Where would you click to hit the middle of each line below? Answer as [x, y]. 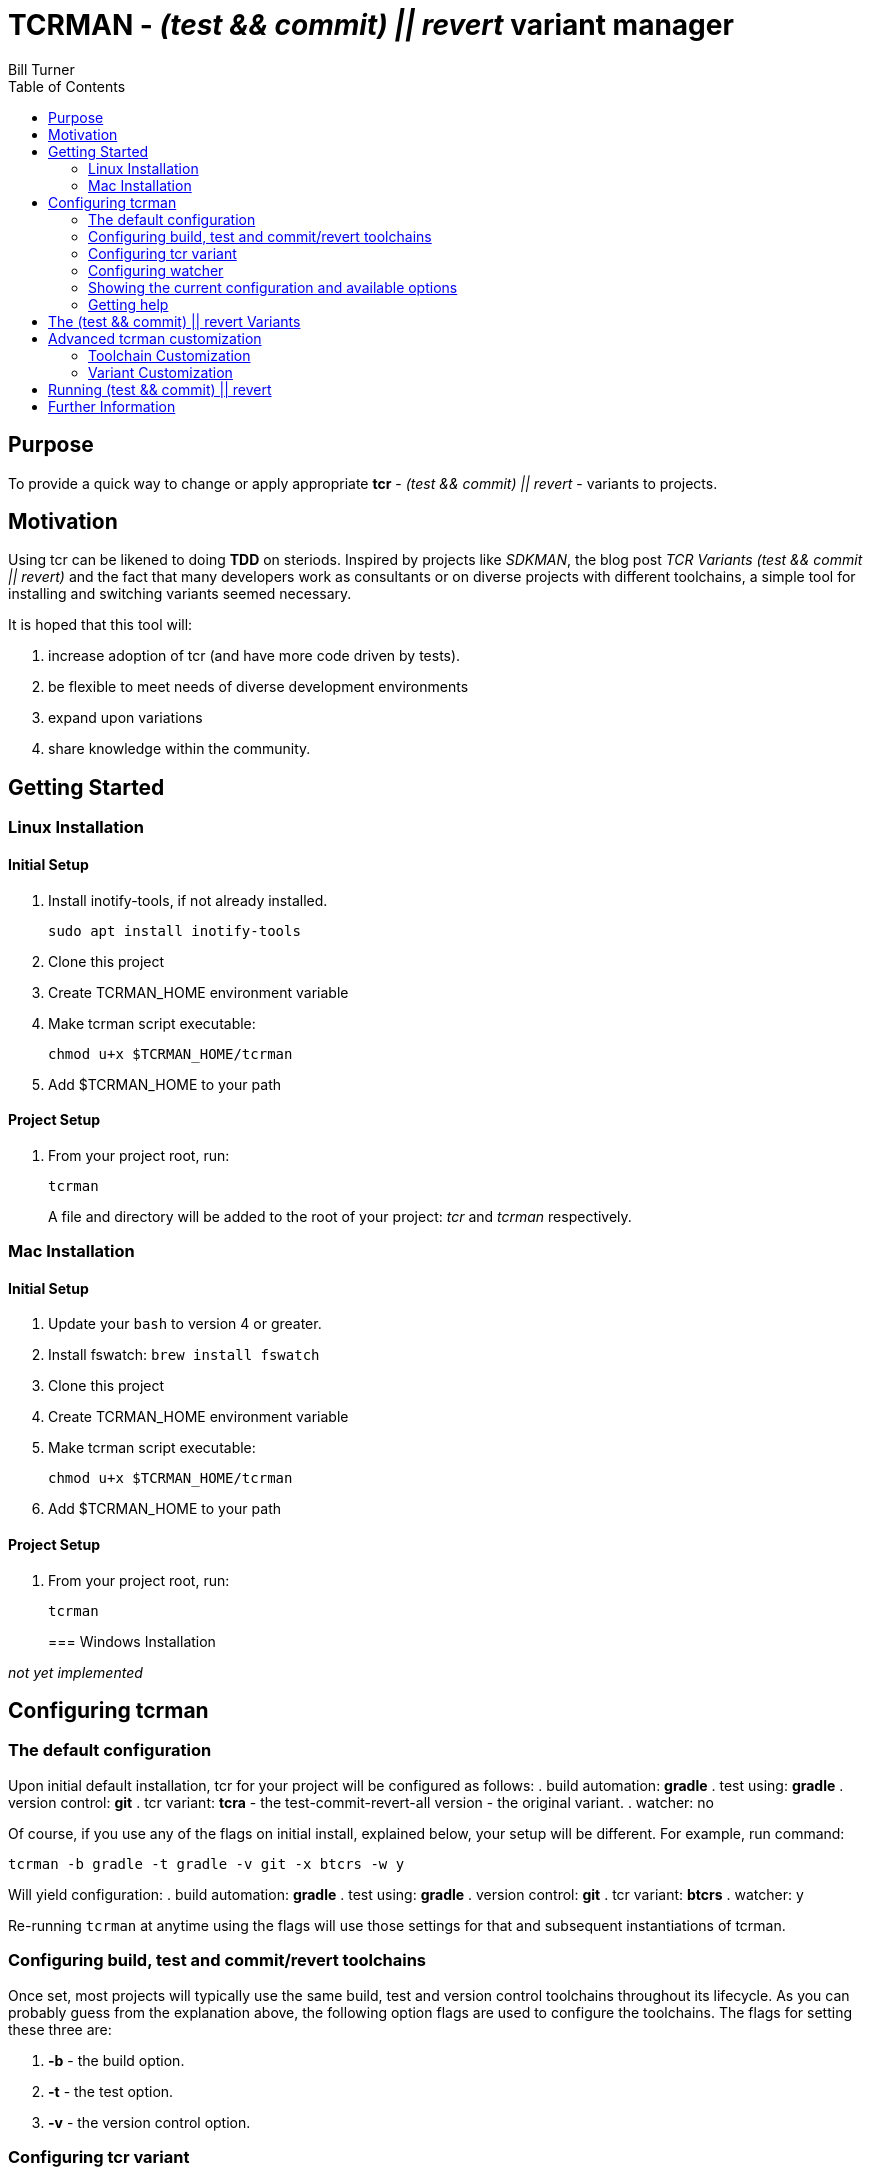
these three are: [60, 2029]
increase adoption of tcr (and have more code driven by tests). [254, 656]
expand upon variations [125, 718]
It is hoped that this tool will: [100, 625]
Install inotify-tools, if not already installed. [188, 900]
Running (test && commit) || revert [160, 389]
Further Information [112, 406]
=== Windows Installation [132, 1641]
